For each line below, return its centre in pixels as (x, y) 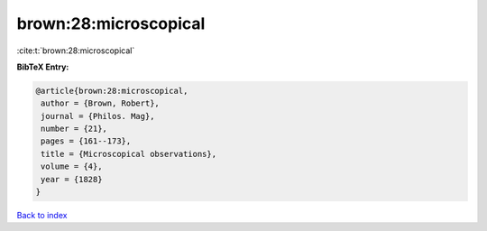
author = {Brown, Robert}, (100, 103)
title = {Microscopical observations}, (129, 154)
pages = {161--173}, (86, 141)
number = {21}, (74, 129)
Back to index (42, 216)
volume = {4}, (72, 166)
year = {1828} (72, 179)
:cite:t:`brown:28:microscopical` (76, 51)
